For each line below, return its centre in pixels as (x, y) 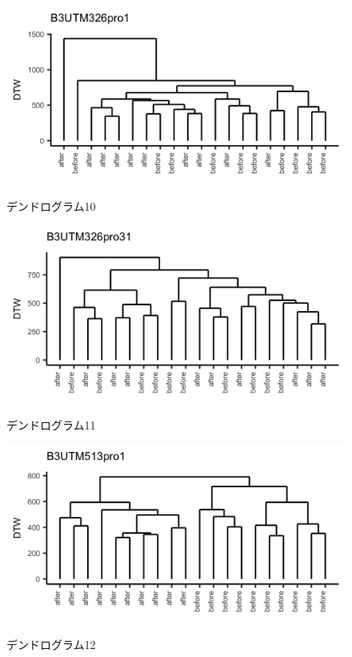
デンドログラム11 (51, 425)
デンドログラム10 (51, 206)
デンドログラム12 (51, 644)
